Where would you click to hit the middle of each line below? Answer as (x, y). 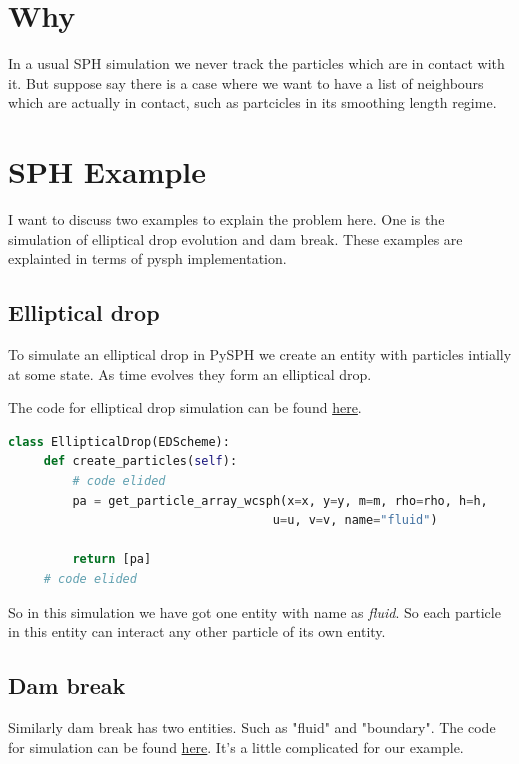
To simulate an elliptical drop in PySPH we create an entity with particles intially (260, 354)
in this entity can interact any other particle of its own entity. (197, 631)
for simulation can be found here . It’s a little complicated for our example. (236, 746)
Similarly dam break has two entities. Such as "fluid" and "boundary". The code (252, 726)
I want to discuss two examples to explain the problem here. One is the (226, 219)
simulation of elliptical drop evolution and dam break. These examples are (235, 238)
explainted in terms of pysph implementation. (147, 258)
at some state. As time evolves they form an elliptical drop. (190, 373)
